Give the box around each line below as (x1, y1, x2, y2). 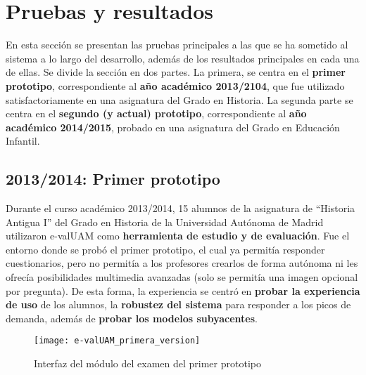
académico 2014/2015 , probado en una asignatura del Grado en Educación (6, 119, 340, 134)
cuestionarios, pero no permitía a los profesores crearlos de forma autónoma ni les (6, 256, 358, 270)
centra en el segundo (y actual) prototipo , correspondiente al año (6, 106, 307, 121)
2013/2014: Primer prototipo (6, 168, 220, 190)
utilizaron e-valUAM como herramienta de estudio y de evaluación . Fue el (6, 228, 350, 243)
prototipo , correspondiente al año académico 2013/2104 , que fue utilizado (6, 78, 345, 93)
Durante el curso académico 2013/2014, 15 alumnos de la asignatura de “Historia (6, 201, 355, 216)
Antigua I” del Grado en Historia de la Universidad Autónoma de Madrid (6, 214, 324, 229)
